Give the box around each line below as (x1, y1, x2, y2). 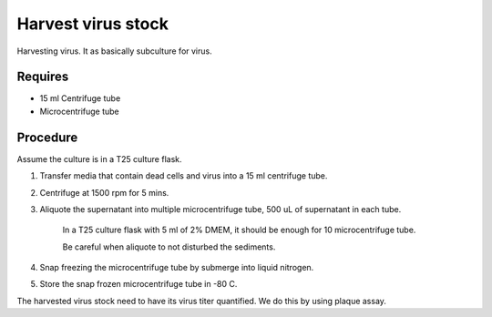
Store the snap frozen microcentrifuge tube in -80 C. (39, 279, 238, 290)
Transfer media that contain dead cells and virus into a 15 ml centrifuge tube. (39, 170, 328, 181)
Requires (16, 69, 69, 85)
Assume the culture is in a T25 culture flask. (16, 153, 182, 164)
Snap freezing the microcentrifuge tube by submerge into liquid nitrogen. (39, 262, 314, 273)
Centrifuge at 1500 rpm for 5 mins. (39, 187, 169, 198)
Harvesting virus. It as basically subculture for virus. (16, 46, 213, 56)
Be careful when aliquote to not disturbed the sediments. (62, 241, 276, 252)
